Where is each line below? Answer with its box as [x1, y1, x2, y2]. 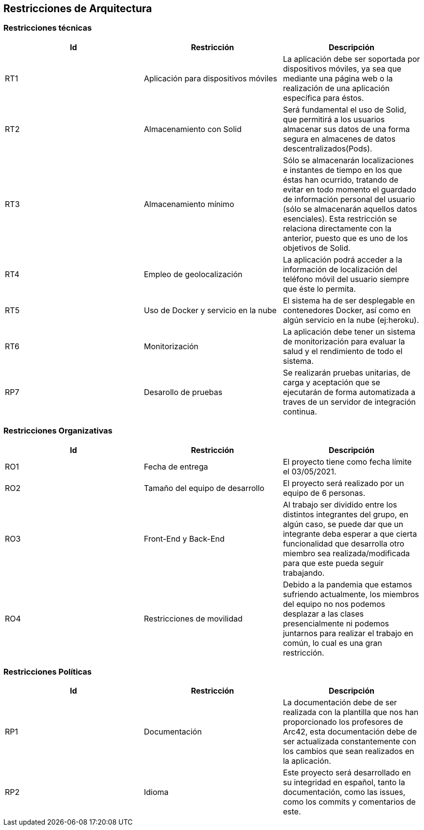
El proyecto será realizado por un [283, 478, 404, 488]
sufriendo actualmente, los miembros [283, 589, 419, 599]
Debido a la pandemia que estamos [283, 579, 412, 589]
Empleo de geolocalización [143, 269, 243, 279]
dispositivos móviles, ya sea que [283, 63, 402, 74]
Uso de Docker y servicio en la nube [143, 305, 277, 315]
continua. [283, 406, 317, 416]
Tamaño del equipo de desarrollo [143, 483, 265, 493]
